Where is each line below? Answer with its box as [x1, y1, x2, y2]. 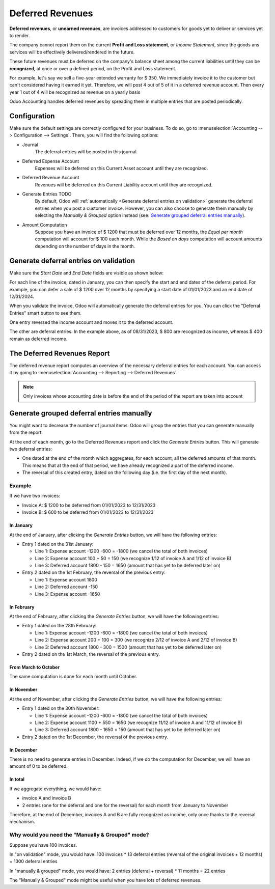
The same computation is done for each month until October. [9, 674, 137, 680]
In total [9, 776, 25, 783]
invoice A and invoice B [22, 795, 71, 801]
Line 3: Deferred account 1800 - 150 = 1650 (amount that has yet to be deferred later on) [35, 563, 221, 569]
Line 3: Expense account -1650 [35, 591, 100, 597]
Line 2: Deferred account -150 [35, 584, 98, 590]
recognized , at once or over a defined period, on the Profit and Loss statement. [9, 65, 177, 71]
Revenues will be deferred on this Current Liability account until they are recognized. [35, 181, 213, 188]
